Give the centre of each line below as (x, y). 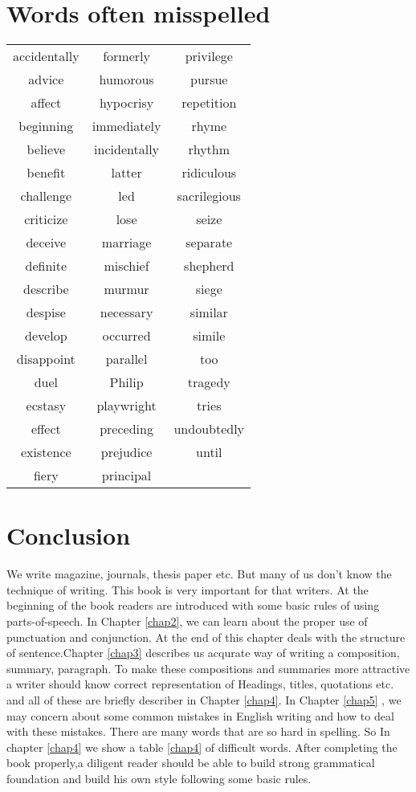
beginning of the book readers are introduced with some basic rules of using (193, 605)
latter (126, 173)
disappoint (46, 359)
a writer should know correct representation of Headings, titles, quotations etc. (200, 684)
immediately (126, 126)
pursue (209, 80)
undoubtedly (209, 429)
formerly (126, 56)
